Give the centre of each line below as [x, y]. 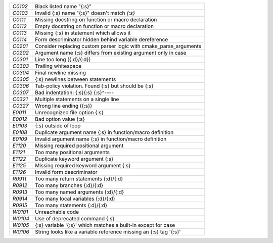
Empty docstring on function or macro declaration [95, 26]
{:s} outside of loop [58, 126]
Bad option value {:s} [60, 119]
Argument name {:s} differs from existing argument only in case [111, 53]
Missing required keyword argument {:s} [83, 165]
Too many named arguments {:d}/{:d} [80, 192]
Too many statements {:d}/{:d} [71, 205]
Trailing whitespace [58, 66]
